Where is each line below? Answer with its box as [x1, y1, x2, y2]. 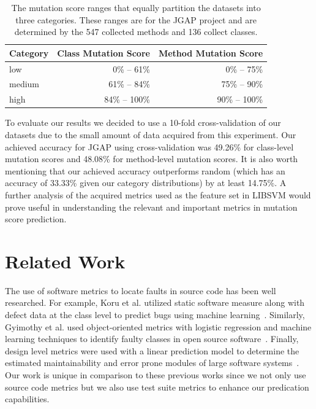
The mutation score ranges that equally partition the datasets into [11, 1, 261, 14]
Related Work [5, 248, 126, 273]
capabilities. [5, 392, 50, 405]
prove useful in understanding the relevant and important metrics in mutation [5, 200, 298, 213]
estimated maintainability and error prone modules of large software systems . [5, 356, 299, 369]
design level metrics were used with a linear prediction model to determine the [5, 344, 299, 357]
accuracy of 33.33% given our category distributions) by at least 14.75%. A [5, 176, 287, 189]
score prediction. [5, 212, 67, 225]
